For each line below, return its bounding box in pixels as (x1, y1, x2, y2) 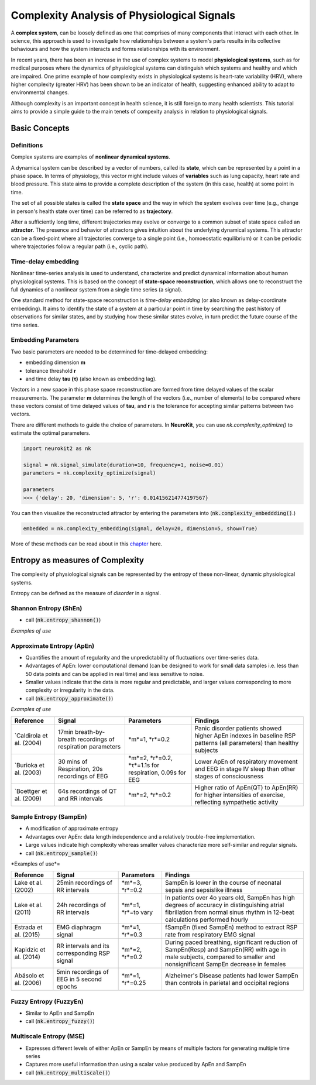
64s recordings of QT (57, 787, 117, 795)
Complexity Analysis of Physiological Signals (11, 9, 236, 22)
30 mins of (57, 757, 88, 765)
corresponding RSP (56, 949, 111, 957)
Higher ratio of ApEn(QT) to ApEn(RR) (194, 783, 298, 791)
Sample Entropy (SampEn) (11, 813, 87, 821)
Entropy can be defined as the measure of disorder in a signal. (11, 590, 161, 597)
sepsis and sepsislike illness (164, 886, 243, 894)
